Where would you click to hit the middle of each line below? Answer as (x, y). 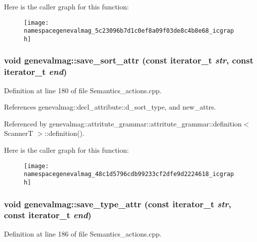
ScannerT (19, 133)
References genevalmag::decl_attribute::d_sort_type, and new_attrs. (110, 107)
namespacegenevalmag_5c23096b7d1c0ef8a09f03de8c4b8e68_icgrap (129, 31)
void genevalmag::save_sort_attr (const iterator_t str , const (129, 60)
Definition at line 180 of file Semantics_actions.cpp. (83, 90)
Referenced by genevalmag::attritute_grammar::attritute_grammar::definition (123, 123)
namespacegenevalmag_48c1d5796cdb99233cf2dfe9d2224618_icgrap (129, 174)
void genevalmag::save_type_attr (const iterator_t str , (118, 204)
